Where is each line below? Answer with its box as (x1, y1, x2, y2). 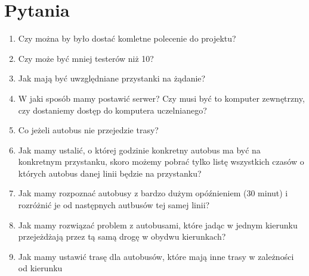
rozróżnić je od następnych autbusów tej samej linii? (18, 199, 210, 211)
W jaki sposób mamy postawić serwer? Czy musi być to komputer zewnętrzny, (18, 92, 305, 104)
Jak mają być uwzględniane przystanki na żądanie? (18, 72, 206, 84)
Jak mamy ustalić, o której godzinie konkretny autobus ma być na (18, 143, 261, 156)
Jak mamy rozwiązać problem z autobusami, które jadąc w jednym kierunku (18, 218, 298, 231)
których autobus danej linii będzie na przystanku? (18, 167, 202, 179)
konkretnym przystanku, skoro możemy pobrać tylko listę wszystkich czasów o (18, 155, 304, 168)
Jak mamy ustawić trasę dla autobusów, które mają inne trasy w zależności (18, 250, 294, 262)
